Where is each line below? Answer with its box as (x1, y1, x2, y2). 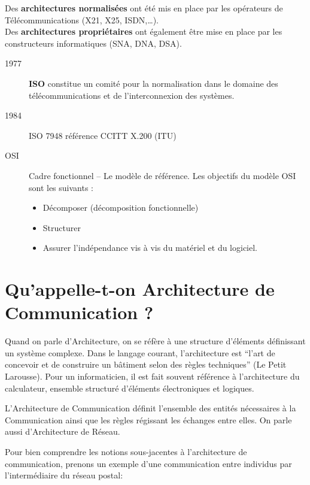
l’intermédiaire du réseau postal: (5, 469, 123, 481)
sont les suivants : (29, 181, 94, 193)
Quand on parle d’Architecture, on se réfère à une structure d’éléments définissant (5, 335, 306, 347)
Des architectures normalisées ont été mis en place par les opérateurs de (5, 2, 283, 14)
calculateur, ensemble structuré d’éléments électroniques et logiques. (5, 381, 254, 394)
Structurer (42, 221, 81, 234)
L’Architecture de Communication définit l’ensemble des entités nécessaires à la (5, 402, 296, 414)
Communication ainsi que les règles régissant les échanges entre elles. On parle (5, 413, 292, 426)
